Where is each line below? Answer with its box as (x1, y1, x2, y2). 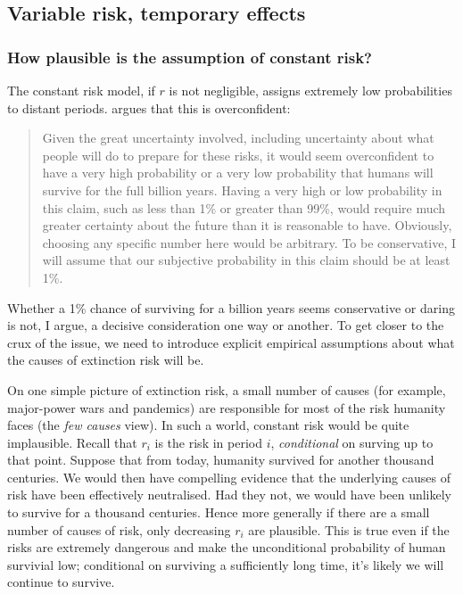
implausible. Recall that (7, 433, 137, 451)
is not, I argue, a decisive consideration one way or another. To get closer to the (7, 316, 444, 334)
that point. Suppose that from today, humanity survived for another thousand (7, 450, 434, 469)
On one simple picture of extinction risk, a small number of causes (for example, (7, 380, 446, 399)
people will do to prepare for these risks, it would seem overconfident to (42, 145, 434, 164)
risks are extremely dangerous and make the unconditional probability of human (7, 538, 446, 557)
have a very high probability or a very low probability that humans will (42, 163, 434, 182)
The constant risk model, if (7, 81, 155, 99)
